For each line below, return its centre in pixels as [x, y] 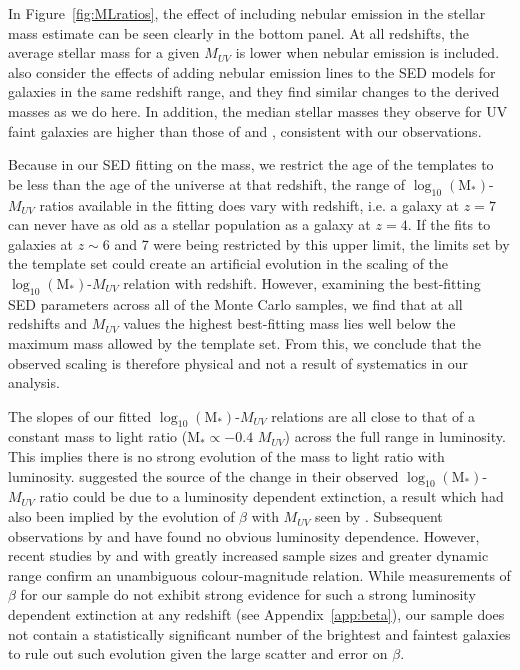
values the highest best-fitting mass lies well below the [289, 323]
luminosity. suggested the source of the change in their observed [203, 475]
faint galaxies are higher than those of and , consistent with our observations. [245, 130]
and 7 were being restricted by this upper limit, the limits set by [312, 243]
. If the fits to [449, 224]
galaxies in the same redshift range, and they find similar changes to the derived [254, 91]
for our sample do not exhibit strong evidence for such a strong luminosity [248, 594]
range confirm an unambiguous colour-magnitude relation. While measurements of [259, 574]
